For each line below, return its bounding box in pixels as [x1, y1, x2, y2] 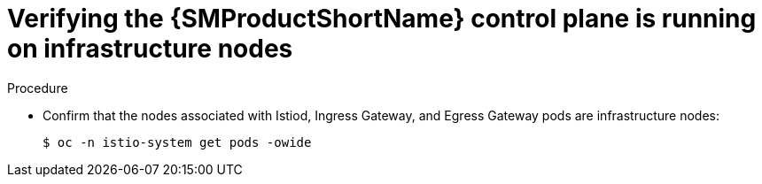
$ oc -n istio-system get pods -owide [43, 134, 312, 149]
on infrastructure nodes [7, 34, 293, 64]
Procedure [7, 80, 68, 96]
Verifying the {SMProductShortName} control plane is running [7, 4, 757, 34]
